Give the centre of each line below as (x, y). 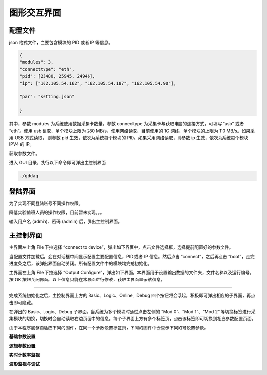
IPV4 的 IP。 (22, 144)
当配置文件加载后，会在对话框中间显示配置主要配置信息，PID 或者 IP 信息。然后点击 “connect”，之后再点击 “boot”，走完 (132, 256)
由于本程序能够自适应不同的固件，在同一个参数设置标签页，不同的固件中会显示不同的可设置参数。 (109, 328)
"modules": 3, (37, 62)
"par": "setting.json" (47, 97)
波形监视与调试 (24, 364)
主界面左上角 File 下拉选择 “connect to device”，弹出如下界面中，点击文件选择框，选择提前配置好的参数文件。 (121, 247)
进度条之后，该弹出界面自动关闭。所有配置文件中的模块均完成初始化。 (81, 263)
